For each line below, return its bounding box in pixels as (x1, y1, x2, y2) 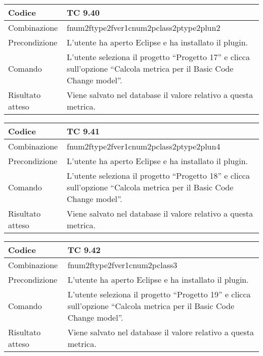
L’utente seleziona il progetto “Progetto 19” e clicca (67, 288, 251, 300)
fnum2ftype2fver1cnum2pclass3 (67, 259, 178, 271)
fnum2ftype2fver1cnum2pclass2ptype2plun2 (67, 22, 221, 33)
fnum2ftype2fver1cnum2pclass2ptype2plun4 (67, 140, 221, 152)
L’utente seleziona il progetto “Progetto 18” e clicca (67, 170, 250, 181)
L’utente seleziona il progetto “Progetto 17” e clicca (67, 51, 250, 63)
